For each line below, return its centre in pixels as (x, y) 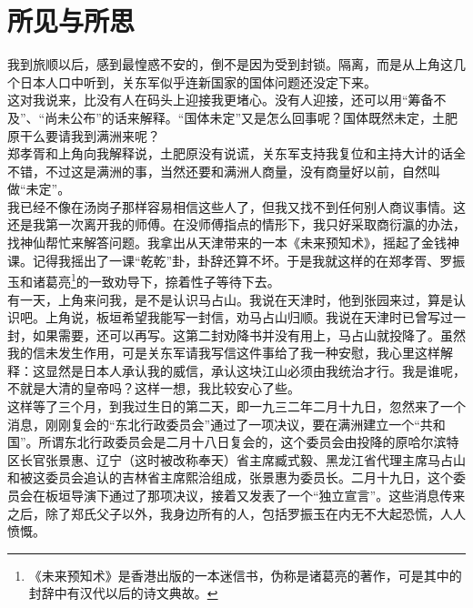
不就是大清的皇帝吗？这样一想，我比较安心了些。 (154, 388)
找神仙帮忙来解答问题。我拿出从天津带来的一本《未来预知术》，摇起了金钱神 (233, 243)
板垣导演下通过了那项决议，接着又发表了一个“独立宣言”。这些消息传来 (255, 496)
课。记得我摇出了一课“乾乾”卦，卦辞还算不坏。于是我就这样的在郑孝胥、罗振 (236, 260)
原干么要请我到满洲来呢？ (84, 135)
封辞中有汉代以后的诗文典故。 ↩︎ (123, 593)
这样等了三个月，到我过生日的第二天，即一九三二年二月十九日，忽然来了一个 (236, 406)
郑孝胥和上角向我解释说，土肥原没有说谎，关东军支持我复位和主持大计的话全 (236, 153)
